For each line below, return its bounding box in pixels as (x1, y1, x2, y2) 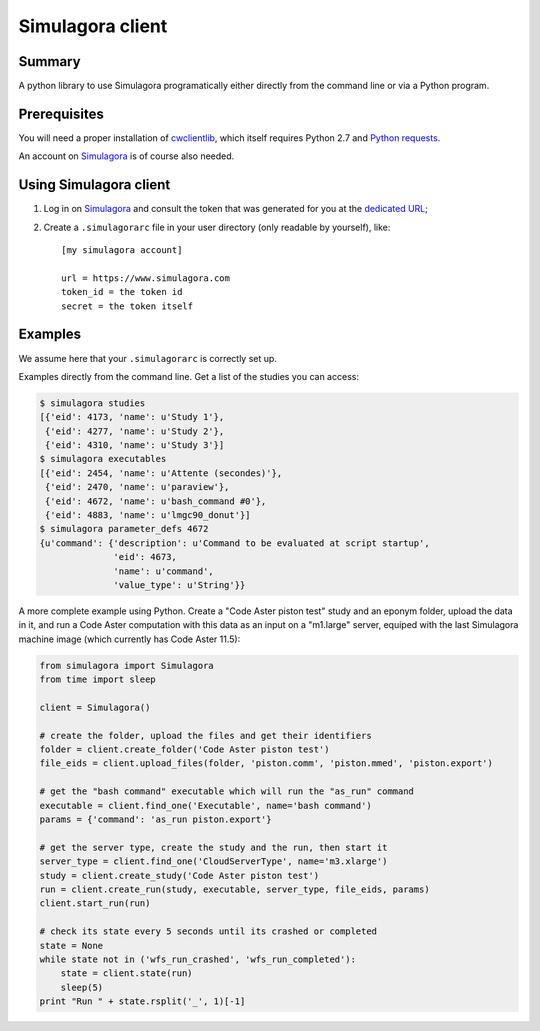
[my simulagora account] (61, 245, 183, 256)
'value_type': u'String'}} (113, 579, 246, 590)
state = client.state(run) (60, 968, 194, 979)
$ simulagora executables (39, 453, 167, 465)
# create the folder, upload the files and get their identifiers (39, 730, 372, 741)
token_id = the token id (61, 286, 183, 298)
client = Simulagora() (39, 701, 151, 713)
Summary (18, 53, 81, 70)
